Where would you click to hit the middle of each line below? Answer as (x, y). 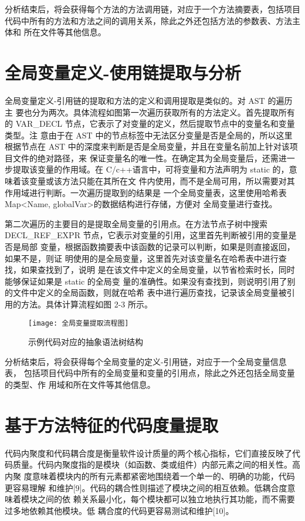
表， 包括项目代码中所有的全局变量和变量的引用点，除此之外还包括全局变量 (150, 373)
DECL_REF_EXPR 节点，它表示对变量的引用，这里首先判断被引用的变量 (147, 235)
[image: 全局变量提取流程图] (79, 323)
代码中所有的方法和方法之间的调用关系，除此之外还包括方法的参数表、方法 (148, 20)
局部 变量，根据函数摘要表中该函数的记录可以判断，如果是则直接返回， (158, 247)
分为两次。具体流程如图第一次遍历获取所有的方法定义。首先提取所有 (163, 112)
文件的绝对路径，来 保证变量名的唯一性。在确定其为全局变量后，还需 (145, 158)
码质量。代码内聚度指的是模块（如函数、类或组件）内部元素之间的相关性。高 (152, 464)
